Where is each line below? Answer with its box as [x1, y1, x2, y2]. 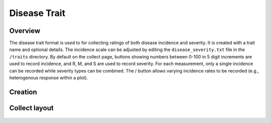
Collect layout [9, 103, 54, 112]
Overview [9, 26, 41, 35]
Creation [9, 87, 37, 96]
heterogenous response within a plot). [9, 75, 88, 81]
